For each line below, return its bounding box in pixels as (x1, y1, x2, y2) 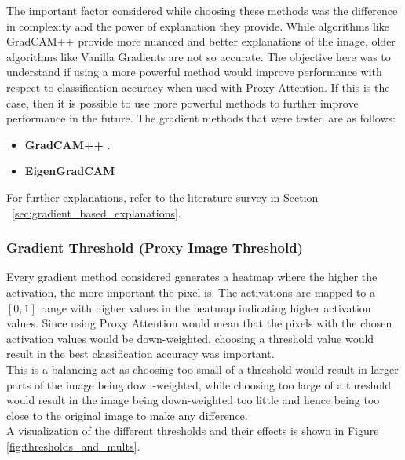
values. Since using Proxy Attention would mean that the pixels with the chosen (6, 315, 392, 331)
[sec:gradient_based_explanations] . (12, 204, 181, 221)
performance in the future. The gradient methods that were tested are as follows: (6, 110, 396, 126)
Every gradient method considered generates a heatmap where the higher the (6, 268, 378, 285)
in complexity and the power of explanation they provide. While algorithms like (6, 17, 389, 34)
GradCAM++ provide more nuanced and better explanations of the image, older (6, 33, 396, 49)
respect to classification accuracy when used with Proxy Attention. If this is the (6, 78, 390, 95)
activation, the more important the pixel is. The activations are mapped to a (6, 283, 376, 300)
